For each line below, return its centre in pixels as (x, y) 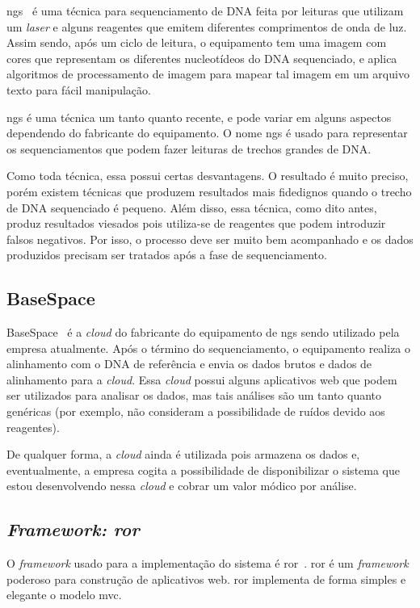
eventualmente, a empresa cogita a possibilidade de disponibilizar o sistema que (204, 470)
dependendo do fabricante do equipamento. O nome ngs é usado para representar (207, 133)
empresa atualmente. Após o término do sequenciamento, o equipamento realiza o (209, 348)
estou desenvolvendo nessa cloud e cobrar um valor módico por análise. (182, 486)
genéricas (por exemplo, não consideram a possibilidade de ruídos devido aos (196, 411)
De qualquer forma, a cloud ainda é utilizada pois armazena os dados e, (183, 454)
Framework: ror (73, 529)
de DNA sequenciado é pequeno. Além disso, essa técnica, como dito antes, (192, 207)
